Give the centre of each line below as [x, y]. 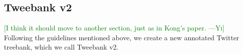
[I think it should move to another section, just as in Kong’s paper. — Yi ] [114, 28]
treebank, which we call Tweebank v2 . [61, 47]
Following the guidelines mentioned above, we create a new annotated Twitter [122, 37]
